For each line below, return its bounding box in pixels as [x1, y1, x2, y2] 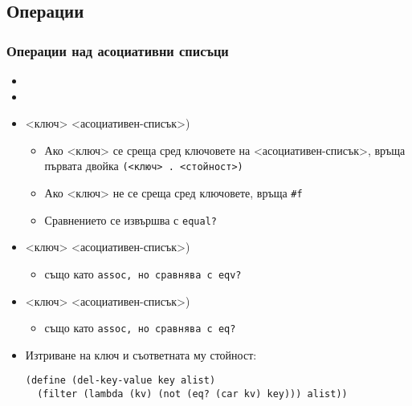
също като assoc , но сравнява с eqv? [44, 265, 242, 282]
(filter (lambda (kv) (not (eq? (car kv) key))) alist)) [37, 388, 348, 400]
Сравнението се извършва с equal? [44, 211, 217, 228]
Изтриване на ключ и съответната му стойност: [25, 346, 257, 363]
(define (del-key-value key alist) [25, 375, 216, 387]
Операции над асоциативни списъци [6, 40, 229, 60]
